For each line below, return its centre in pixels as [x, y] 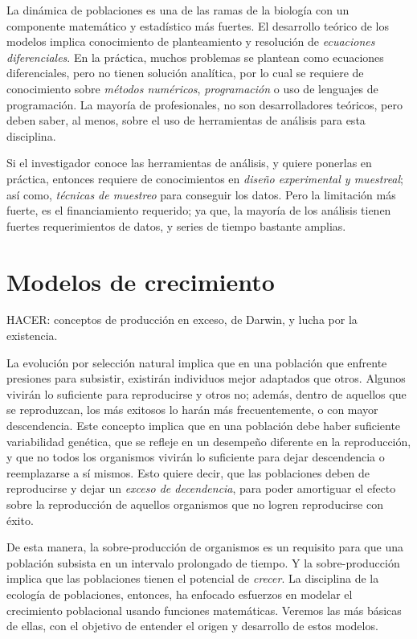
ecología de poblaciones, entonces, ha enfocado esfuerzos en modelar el [180, 594]
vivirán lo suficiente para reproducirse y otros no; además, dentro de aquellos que [206, 393]
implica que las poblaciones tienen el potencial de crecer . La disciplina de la [193, 578]
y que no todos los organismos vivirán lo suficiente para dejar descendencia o [196, 457]
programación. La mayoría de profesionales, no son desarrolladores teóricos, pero [204, 104]
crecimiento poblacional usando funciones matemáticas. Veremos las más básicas [204, 610]
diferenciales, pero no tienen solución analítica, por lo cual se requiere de [185, 73]
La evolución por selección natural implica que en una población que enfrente [197, 362]
